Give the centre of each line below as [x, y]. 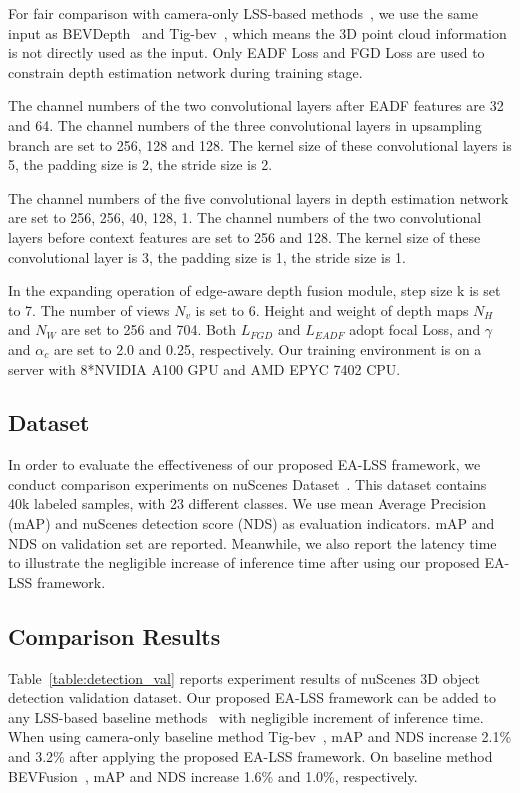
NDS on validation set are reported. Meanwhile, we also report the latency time [252, 542]
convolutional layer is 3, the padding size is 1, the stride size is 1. [207, 256]
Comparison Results [114, 635]
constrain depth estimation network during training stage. [185, 71]
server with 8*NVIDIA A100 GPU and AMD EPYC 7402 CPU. [204, 368]
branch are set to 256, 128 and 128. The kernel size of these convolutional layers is [260, 144]
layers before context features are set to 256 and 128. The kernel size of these [244, 236]
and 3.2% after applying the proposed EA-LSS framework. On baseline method [250, 756]
